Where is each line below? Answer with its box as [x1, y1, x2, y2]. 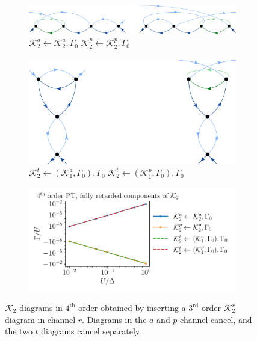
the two [5, 325, 33, 337]
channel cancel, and [180, 313, 252, 325]
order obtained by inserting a [78, 301, 186, 314]
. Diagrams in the [82, 313, 147, 325]
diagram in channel [5, 313, 76, 325]
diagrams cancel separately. [41, 325, 141, 337]
